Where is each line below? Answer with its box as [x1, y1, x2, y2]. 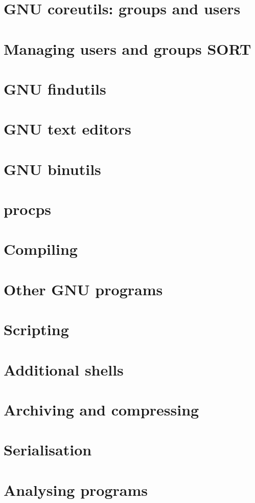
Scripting [4, 319, 69, 340]
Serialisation [4, 439, 92, 460]
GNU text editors [4, 118, 131, 139]
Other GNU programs [4, 278, 163, 299]
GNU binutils [4, 158, 101, 179]
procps [4, 199, 52, 220]
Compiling [4, 238, 78, 259]
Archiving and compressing [4, 399, 199, 420]
